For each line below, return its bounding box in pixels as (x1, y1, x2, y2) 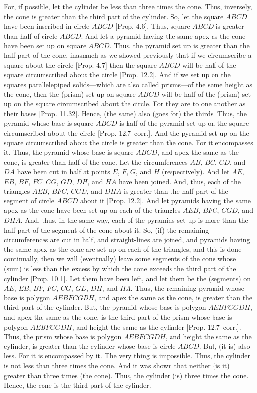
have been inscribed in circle (4, 21, 90, 31)
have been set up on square (4, 40, 86, 50)
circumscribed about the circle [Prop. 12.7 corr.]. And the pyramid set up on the (4, 127, 249, 138)
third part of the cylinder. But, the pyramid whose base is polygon (4, 302, 206, 312)
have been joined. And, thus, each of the (118, 176, 241, 186)
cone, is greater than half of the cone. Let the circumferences (4, 156, 188, 167)
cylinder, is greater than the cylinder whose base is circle (4, 341, 176, 351)
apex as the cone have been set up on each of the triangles (4, 205, 181, 215)
